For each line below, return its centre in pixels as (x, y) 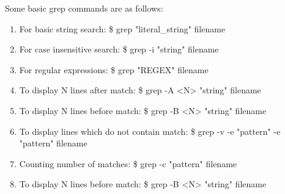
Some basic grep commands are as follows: (84, 8)
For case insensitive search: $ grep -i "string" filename (119, 49)
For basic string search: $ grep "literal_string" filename (122, 28)
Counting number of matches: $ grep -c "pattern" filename (128, 163)
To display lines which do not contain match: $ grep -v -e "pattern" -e (150, 131)
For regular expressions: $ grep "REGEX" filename (114, 69)
